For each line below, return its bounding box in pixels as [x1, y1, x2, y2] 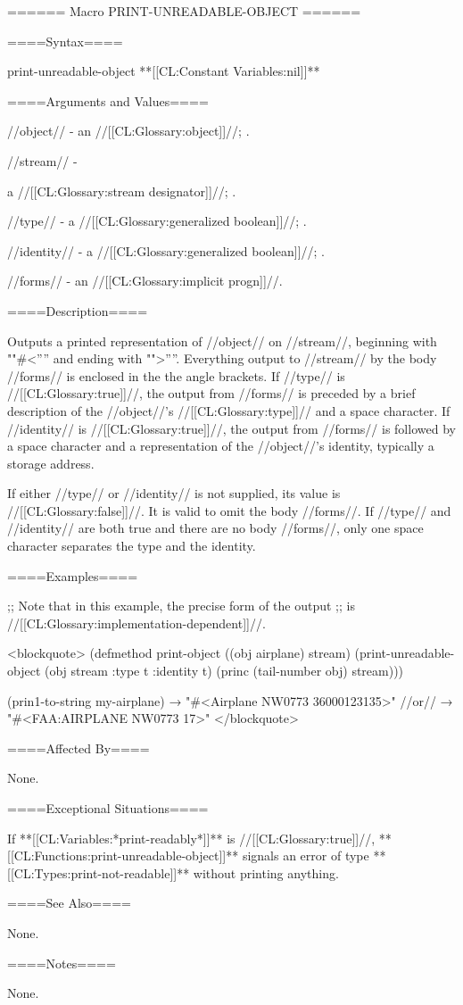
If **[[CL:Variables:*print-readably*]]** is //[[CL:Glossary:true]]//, [7, 828, 376, 847]
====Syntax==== [7, 31, 123, 50]
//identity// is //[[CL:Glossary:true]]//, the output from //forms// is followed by [7, 419, 456, 437]
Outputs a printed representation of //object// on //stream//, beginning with [7, 331, 437, 350]
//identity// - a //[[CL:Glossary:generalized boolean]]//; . [7, 241, 325, 260]
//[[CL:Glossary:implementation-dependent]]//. [7, 613, 266, 632]
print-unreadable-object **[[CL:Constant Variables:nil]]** [7, 62, 320, 80]
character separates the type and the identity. [7, 536, 256, 555]
